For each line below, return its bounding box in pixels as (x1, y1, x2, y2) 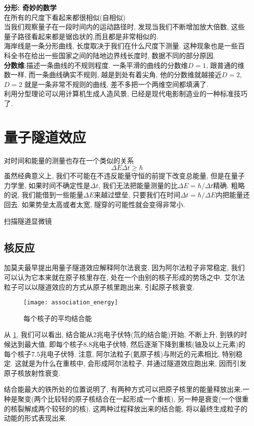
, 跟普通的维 (206, 60, 245, 70)
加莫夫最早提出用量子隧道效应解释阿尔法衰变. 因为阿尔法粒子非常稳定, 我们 (4, 262, 245, 273)
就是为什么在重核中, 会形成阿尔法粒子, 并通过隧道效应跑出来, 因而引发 (21, 358, 247, 368)
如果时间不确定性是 (28, 180, 90, 190)
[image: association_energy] (23, 299, 118, 306)
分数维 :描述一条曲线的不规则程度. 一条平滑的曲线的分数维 (4, 60, 188, 70)
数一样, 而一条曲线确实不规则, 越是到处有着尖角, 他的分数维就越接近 (4, 69, 222, 80)
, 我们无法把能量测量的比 (98, 180, 178, 190)
